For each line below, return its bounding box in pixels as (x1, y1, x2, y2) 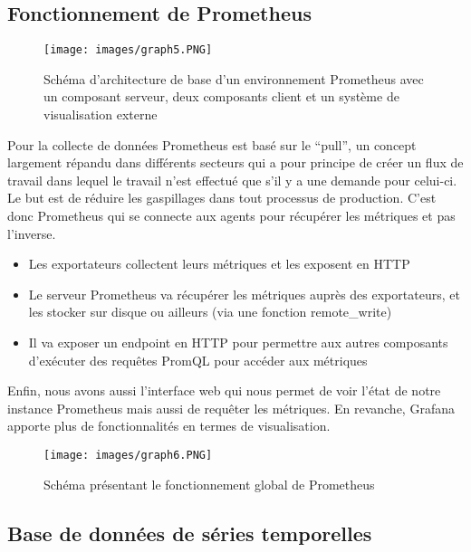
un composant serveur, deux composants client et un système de (43, 87, 399, 106)
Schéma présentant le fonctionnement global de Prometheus (43, 474, 375, 493)
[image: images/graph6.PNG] (43, 448, 213, 462)
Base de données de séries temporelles (7, 519, 372, 547)
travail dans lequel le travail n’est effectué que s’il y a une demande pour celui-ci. (7, 170, 457, 189)
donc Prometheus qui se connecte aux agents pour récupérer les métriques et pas (7, 206, 456, 225)
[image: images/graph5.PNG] (43, 43, 213, 57)
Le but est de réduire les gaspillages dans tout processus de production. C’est (7, 188, 437, 207)
